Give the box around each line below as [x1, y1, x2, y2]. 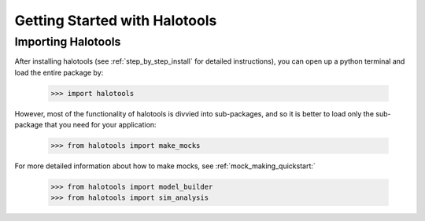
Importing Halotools [14, 35, 121, 49]
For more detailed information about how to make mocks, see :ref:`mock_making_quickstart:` [14, 161, 316, 171]
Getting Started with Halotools [14, 12, 217, 29]
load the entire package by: [14, 68, 104, 77]
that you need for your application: [44, 120, 157, 130]
